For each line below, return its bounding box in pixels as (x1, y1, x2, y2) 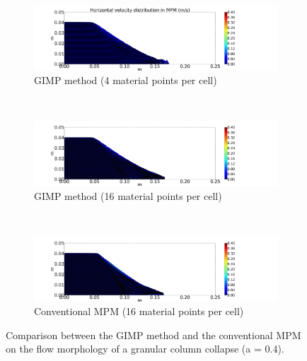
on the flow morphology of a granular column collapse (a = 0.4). (6, 341, 284, 356)
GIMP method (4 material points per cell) (34, 73, 217, 88)
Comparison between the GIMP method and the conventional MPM (6, 327, 301, 342)
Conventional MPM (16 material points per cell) (34, 304, 244, 319)
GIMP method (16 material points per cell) (34, 188, 222, 203)
